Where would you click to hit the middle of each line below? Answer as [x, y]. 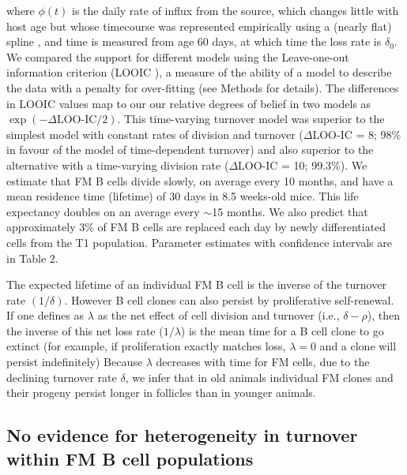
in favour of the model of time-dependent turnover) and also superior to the [190, 150]
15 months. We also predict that [290, 211]
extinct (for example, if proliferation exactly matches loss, [146, 346]
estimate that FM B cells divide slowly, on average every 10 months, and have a [200, 180]
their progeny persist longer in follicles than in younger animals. [161, 393]
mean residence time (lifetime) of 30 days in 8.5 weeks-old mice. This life [183, 196]
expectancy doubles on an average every [103, 211]
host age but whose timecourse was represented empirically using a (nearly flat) [199, 26]
